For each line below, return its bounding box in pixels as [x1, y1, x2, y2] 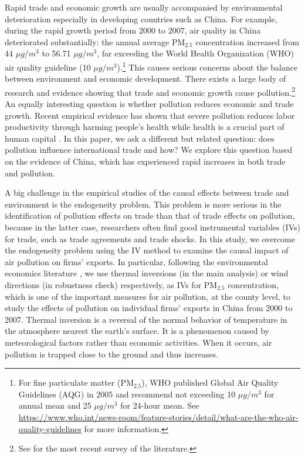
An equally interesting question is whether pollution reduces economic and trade [5, 98, 294, 110]
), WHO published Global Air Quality [141, 376, 279, 389]
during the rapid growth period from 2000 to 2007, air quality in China [5, 24, 261, 36]
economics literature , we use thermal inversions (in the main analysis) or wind [5, 267, 289, 279]
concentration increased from [195, 35, 300, 48]
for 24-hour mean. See [120, 399, 199, 412]
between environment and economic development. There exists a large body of [5, 72, 286, 85]
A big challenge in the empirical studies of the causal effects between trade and [5, 186, 289, 199]
